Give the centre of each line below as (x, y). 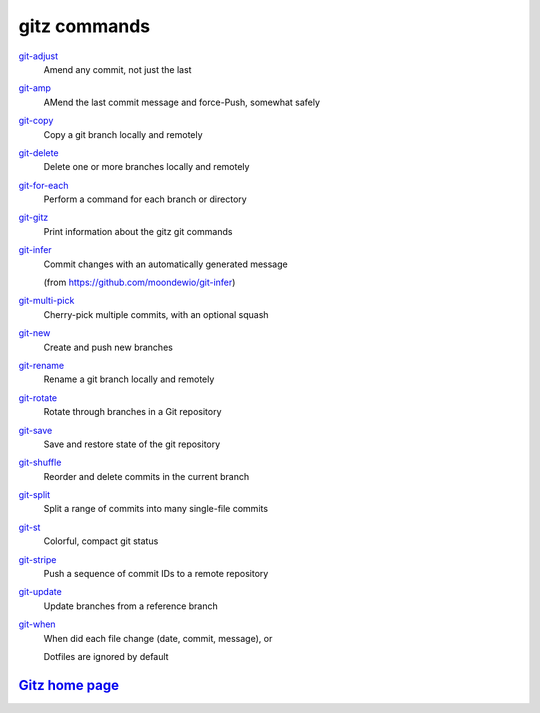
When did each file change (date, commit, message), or (158, 638)
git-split (34, 495)
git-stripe (37, 559)
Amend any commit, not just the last (117, 69)
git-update (40, 592)
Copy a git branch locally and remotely (123, 134)
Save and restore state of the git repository (132, 444)
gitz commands (84, 26)
